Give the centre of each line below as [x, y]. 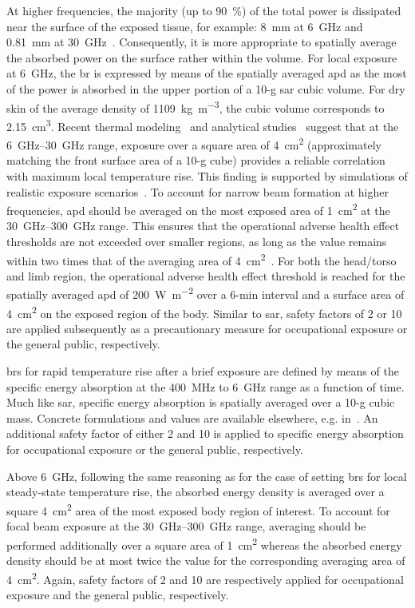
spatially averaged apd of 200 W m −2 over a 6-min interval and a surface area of [206, 293]
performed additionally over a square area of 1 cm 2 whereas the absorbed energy [204, 543]
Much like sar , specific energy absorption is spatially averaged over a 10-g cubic [201, 402]
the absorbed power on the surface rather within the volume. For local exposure [202, 57]
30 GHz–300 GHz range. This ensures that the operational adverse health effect [203, 226]
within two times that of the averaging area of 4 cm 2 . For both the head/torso [202, 259]
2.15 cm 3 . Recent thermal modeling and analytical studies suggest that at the [203, 125]
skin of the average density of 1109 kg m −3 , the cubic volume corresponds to [196, 106]
